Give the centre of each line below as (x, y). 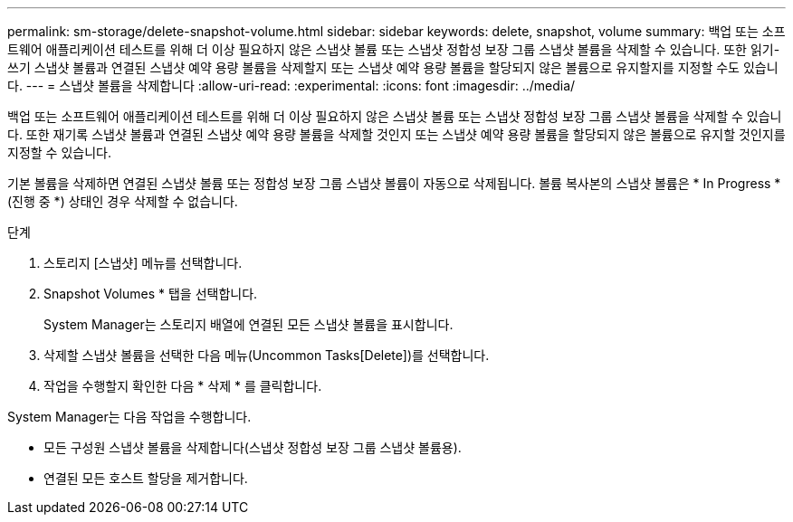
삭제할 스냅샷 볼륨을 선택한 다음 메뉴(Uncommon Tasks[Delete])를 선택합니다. (267, 355)
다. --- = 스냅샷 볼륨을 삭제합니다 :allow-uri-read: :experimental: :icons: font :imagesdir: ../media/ (291, 85)
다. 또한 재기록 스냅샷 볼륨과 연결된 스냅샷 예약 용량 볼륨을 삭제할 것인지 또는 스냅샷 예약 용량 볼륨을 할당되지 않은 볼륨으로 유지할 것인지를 (396, 134)
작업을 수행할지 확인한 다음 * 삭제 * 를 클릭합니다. (183, 386)
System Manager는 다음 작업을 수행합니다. (129, 417)
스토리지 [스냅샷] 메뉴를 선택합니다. (143, 263)
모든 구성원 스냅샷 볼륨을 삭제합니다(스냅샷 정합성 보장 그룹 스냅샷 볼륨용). (253, 447)
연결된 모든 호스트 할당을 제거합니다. (146, 478)
